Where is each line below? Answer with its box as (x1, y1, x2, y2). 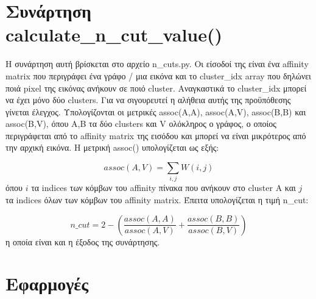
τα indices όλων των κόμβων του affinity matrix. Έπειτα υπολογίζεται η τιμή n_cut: (5, 193, 309, 206)
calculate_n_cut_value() (5, 22, 223, 47)
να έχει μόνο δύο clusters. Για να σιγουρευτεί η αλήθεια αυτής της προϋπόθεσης (5, 93, 291, 106)
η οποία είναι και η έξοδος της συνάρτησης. (5, 235, 160, 248)
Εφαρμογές (5, 271, 88, 296)
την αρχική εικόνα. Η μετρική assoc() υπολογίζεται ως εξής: (5, 141, 219, 154)
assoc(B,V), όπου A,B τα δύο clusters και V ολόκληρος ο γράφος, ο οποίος (5, 117, 276, 130)
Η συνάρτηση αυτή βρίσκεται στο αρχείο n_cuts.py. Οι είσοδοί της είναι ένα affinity (5, 57, 309, 70)
